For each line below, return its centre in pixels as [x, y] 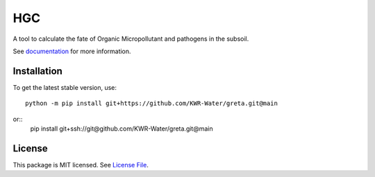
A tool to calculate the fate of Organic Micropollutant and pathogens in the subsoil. [131, 39]
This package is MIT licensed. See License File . [81, 165]
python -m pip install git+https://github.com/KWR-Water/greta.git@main [151, 103]
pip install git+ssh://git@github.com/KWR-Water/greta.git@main [122, 129]
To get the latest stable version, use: [65, 87]
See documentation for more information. [72, 51]
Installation [37, 71]
